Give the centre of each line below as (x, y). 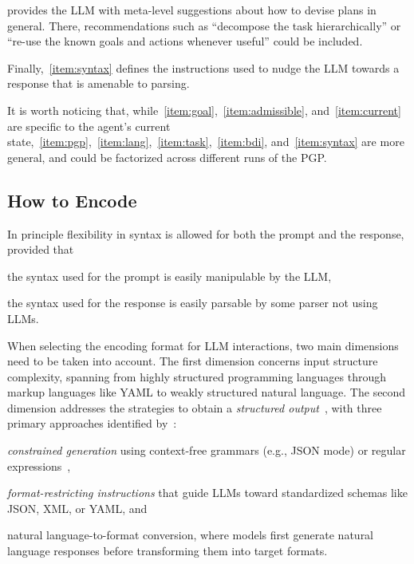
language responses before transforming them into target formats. (168, 551)
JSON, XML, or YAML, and (77, 508)
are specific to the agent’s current (89, 126)
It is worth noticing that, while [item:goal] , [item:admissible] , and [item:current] (204, 110)
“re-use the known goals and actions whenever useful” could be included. (185, 41)
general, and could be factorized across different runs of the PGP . (167, 157)
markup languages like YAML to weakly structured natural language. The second (207, 392)
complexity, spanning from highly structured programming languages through (197, 376)
